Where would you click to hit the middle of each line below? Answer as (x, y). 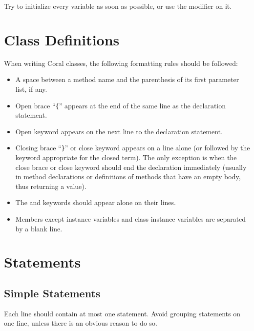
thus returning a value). (51, 186)
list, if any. (31, 89)
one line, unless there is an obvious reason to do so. (81, 323)
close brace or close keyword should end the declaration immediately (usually (131, 167)
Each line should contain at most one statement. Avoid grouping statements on (122, 313)
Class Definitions (62, 39)
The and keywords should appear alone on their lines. (95, 202)
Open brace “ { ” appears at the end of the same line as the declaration (121, 105)
